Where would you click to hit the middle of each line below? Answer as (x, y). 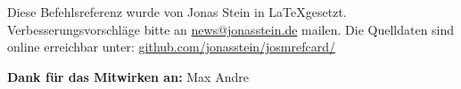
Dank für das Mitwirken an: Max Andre (128, 76)
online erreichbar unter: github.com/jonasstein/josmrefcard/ (172, 47)
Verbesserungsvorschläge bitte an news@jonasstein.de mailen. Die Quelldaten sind (231, 29)
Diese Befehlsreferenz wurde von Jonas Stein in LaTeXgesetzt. (177, 12)
